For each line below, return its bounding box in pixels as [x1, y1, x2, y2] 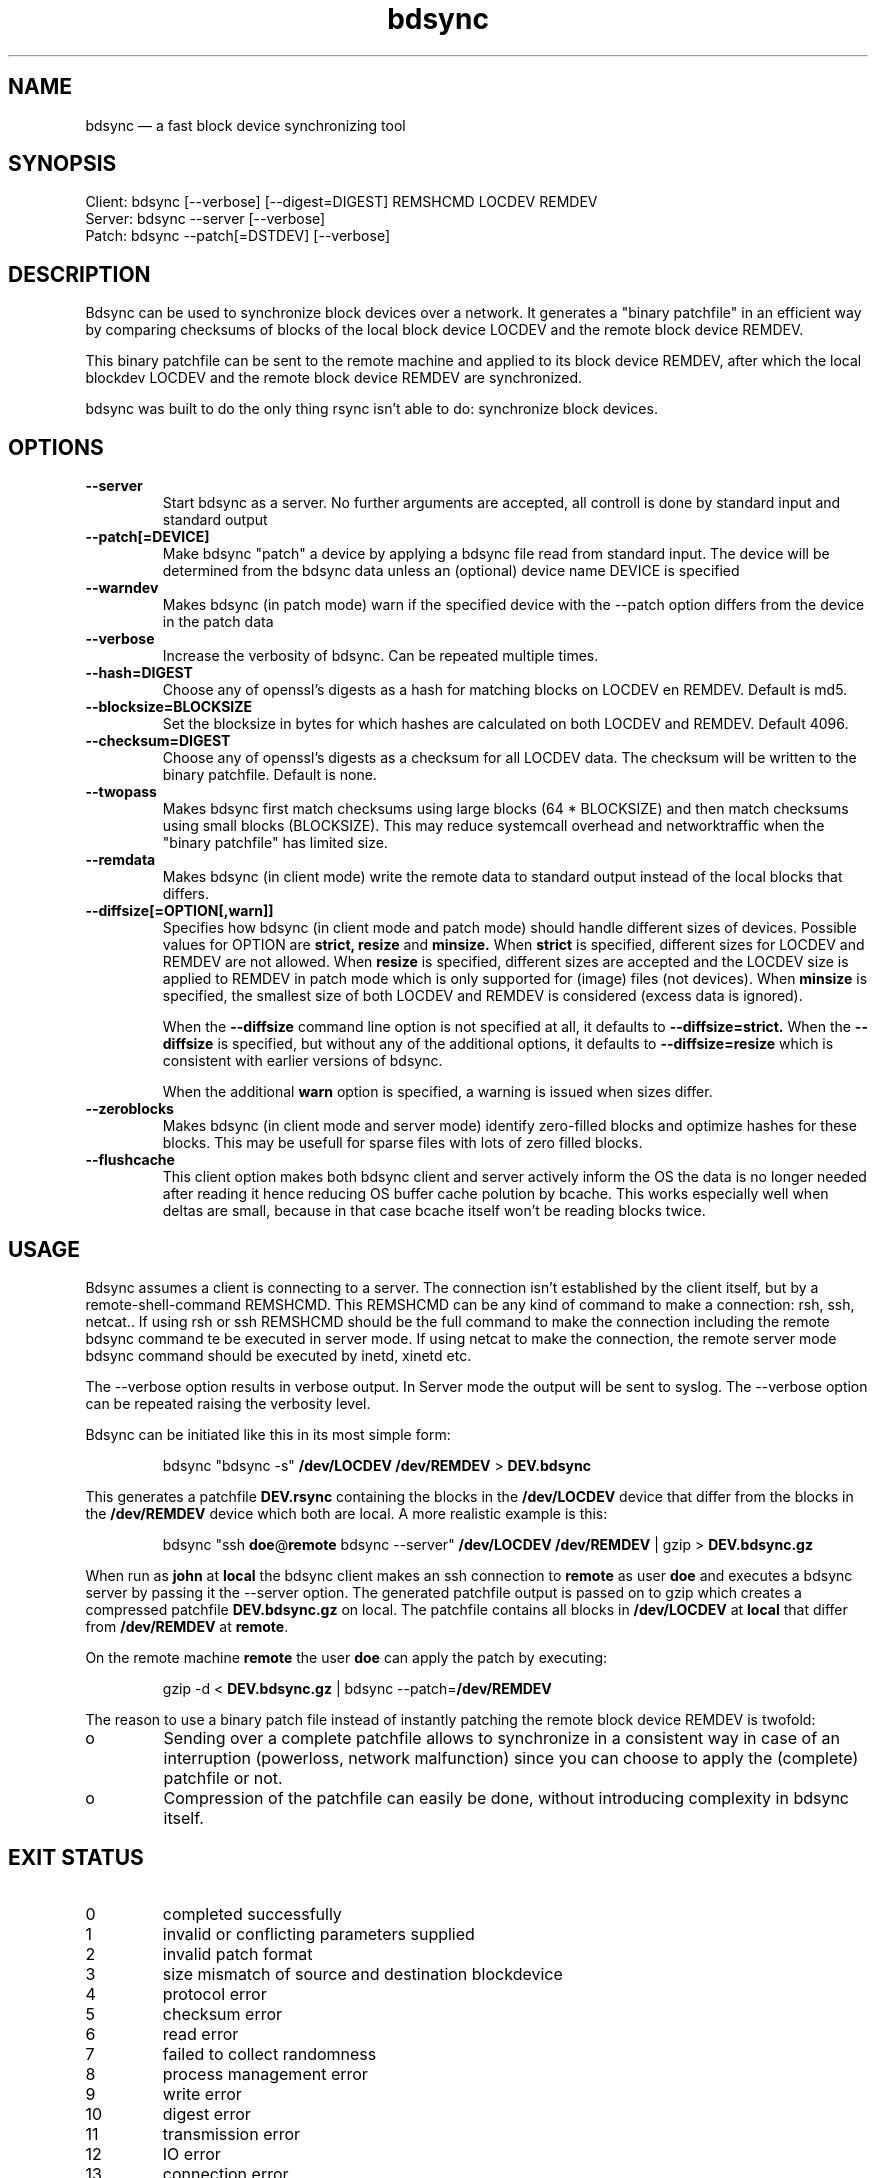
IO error [162, 2143, 221, 2164]
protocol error [162, 1983, 267, 2004]
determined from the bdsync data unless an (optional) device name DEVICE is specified [162, 562, 740, 580]
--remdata [85, 851, 156, 869]
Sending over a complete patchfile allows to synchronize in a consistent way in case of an [163, 1727, 841, 1748]
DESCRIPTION [8, 261, 151, 287]
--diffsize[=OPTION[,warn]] [85, 902, 274, 920]
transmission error [162, 2123, 301, 2144]
